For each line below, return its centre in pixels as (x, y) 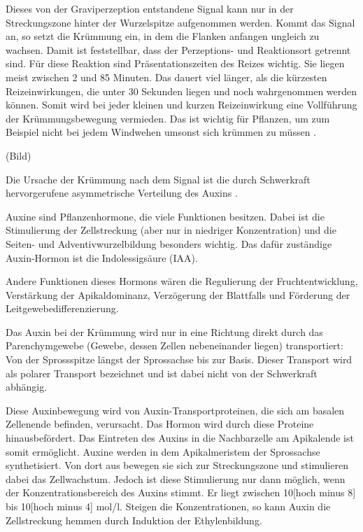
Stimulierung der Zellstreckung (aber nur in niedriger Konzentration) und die (171, 230)
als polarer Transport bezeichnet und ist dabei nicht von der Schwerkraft (162, 373)
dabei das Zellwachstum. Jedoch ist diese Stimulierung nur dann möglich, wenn (176, 478)
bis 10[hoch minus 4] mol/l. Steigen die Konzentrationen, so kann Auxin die (168, 506)
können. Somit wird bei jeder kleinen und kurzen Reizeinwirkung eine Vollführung (181, 105)
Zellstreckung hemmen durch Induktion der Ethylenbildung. (134, 520)
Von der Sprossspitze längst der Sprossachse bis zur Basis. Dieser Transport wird (179, 359)
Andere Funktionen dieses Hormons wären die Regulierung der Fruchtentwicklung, (182, 281)
